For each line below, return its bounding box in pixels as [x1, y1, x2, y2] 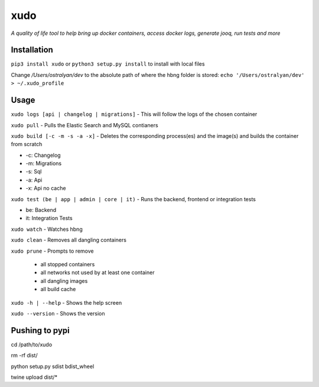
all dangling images [40, 277, 88, 284]
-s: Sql [25, 168, 42, 175]
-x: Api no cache [25, 185, 66, 192]
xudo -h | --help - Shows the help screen [11, 299, 122, 306]
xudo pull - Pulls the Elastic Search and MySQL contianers [11, 121, 159, 128]
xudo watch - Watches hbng [11, 225, 83, 233]
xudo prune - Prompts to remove [11, 247, 94, 254]
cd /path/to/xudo [11, 341, 53, 348]
